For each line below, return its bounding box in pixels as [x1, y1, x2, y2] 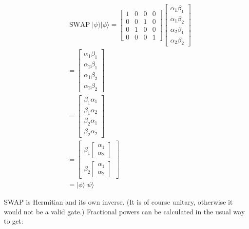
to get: [4, 216, 23, 226]
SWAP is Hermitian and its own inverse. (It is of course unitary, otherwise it [4, 197, 233, 207]
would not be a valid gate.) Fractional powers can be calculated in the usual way [4, 206, 245, 216]
